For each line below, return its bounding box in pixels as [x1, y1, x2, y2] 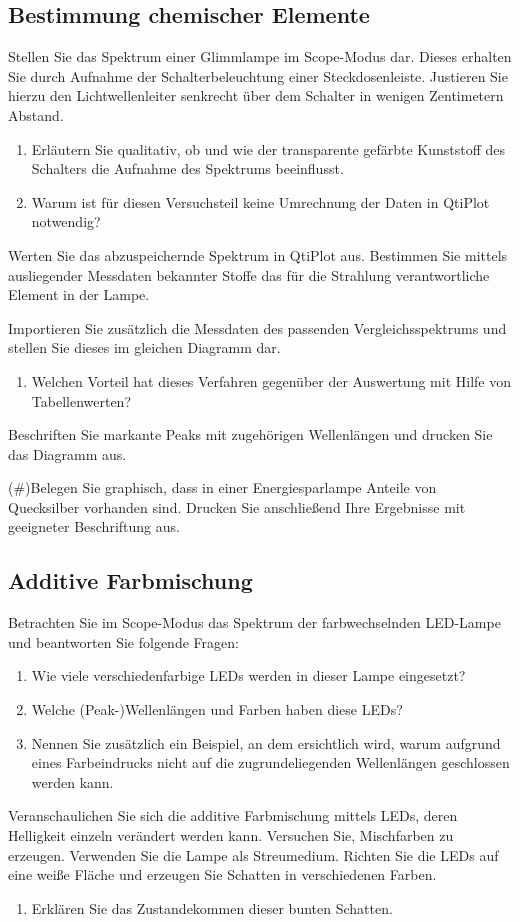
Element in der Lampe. [8, 284, 150, 305]
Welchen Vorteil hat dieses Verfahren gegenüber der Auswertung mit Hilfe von [31, 370, 511, 391]
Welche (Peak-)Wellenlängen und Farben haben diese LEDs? [31, 699, 403, 720]
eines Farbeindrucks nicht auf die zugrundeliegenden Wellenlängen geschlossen [31, 752, 510, 773]
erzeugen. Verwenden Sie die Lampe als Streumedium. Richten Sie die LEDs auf [8, 844, 499, 865]
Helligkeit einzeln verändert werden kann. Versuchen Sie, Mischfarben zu [8, 825, 454, 846]
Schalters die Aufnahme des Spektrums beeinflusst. [31, 158, 344, 179]
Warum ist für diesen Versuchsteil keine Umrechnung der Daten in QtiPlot [31, 191, 490, 212]
